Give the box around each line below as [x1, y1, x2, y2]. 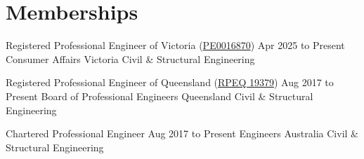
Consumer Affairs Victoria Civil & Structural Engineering [6, 51, 255, 66]
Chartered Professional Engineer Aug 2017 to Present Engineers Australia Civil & [6, 126, 358, 141]
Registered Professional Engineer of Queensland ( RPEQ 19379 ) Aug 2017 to [6, 75, 334, 90]
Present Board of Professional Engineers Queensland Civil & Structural [6, 88, 313, 103]
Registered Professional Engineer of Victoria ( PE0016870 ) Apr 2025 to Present [6, 38, 345, 53]
